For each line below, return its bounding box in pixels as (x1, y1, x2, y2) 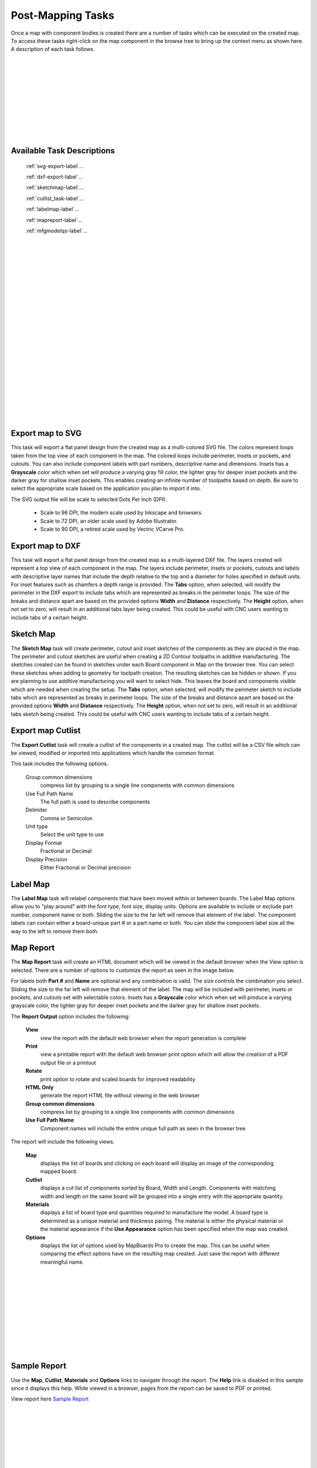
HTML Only (25, 1083, 54, 1090)
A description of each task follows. (11, 46, 95, 53)
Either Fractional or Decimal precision (40, 864, 131, 871)
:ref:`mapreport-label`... (25, 216, 83, 223)
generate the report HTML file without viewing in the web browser (40, 1092, 200, 1099)
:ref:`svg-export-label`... (25, 162, 84, 170)
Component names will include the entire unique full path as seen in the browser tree (40, 1124, 246, 1132)
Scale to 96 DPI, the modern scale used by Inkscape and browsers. (40, 509, 203, 516)
